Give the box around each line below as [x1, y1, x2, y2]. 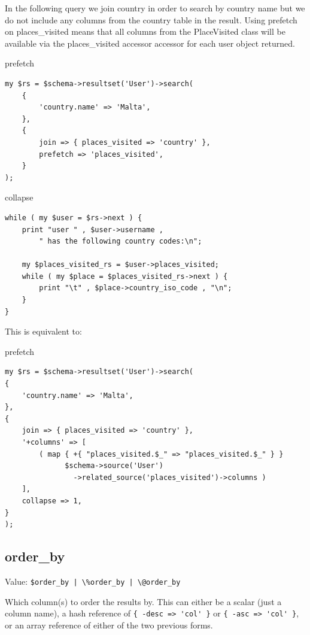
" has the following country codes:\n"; [39, 237, 202, 246]
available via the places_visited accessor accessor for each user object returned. [5, 37, 295, 49]
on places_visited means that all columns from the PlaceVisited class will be [5, 25, 285, 38]
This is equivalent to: [5, 325, 82, 338]
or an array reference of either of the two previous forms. [5, 618, 213, 631]
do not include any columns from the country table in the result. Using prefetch [5, 13, 297, 26]
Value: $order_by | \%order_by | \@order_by [5, 575, 181, 587]
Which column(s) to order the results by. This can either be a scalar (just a [5, 595, 282, 607]
